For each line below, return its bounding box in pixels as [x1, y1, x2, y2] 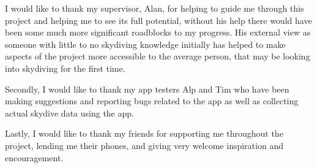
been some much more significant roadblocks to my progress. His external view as [5, 26, 311, 39]
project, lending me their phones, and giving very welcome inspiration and [5, 139, 283, 151]
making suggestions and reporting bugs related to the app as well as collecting [5, 94, 299, 107]
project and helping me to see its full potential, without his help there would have [5, 13, 312, 26]
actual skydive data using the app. [5, 106, 134, 119]
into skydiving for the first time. [5, 61, 125, 74]
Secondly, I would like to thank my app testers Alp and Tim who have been [5, 82, 289, 95]
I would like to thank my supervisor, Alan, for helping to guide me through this [5, 2, 304, 14]
